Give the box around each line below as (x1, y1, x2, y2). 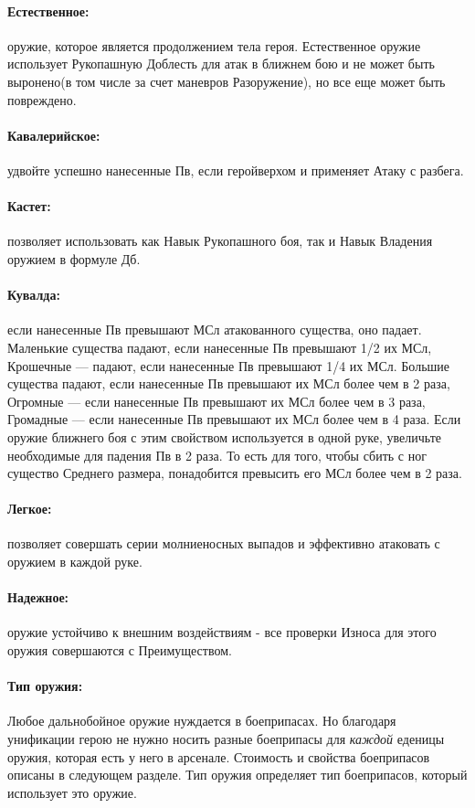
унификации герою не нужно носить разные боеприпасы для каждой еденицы (7, 729, 445, 749)
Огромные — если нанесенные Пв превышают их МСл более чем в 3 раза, (7, 391, 426, 410)
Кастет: (7, 197, 51, 216)
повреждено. (7, 90, 77, 109)
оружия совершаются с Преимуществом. (7, 641, 232, 660)
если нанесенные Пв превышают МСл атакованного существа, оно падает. (7, 320, 422, 339)
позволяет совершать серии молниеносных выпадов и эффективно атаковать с (7, 534, 440, 553)
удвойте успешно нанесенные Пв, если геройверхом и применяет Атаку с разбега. (7, 160, 464, 179)
